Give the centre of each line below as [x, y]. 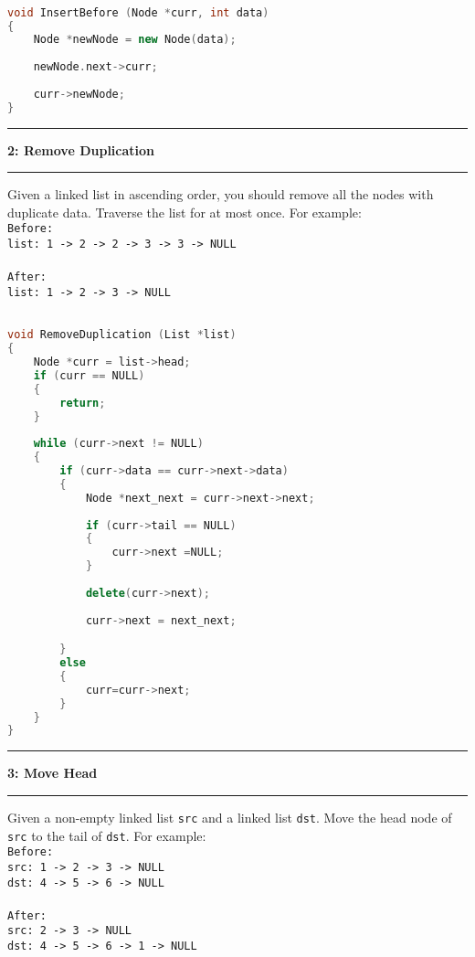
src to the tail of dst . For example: [107, 835]
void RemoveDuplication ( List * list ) [122, 335]
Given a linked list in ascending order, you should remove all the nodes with [221, 194]
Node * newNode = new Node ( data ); [135, 40]
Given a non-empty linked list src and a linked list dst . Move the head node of [230, 817]
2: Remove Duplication [81, 149]
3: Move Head [53, 773]
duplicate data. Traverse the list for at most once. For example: [185, 212]
